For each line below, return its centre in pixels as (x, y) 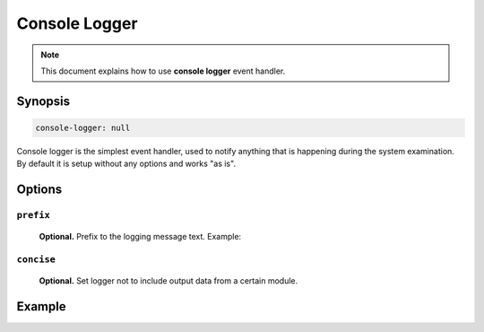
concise (36, 260)
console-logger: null (83, 127)
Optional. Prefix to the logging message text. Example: (140, 237)
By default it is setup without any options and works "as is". (126, 164)
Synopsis (43, 101)
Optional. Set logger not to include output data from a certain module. (169, 281)
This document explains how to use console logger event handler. (163, 71)
